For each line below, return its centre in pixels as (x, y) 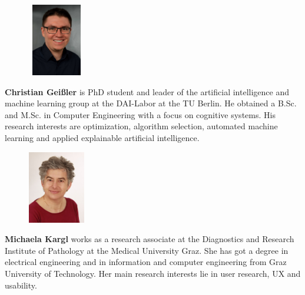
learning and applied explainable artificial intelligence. (102, 137)
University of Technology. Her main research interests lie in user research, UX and (153, 273)
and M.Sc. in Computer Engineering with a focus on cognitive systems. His (140, 114)
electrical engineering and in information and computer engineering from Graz (146, 262)
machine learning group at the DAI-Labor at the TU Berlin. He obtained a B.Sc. (151, 103)
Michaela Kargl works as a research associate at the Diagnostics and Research (150, 239)
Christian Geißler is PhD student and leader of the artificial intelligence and (147, 91)
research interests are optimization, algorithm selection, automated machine (141, 126)
